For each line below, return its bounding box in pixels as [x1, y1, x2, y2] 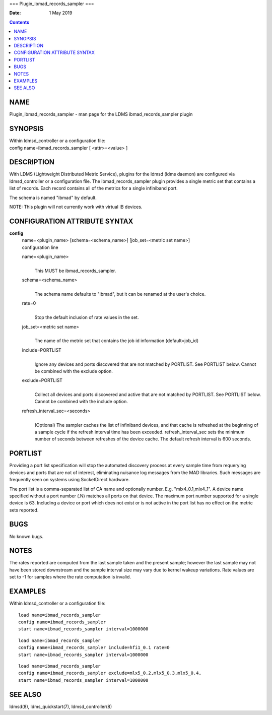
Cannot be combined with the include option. [34, 399, 128, 405]
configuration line [22, 244, 59, 250]
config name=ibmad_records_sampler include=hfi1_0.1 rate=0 [18, 645, 170, 651]
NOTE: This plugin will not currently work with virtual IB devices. [9, 204, 143, 210]
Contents [9, 19, 30, 25]
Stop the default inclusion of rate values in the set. [34, 314, 139, 320]
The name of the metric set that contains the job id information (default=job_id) [34, 338, 199, 344]
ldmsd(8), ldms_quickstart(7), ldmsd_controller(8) [9, 703, 112, 709]
